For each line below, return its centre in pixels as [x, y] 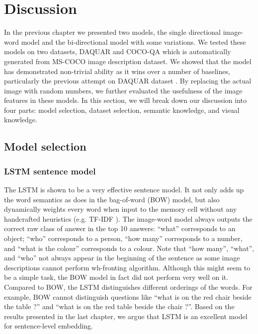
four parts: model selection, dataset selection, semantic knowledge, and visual [122, 110]
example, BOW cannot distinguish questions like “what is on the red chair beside [128, 296]
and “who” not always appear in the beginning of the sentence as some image [122, 258]
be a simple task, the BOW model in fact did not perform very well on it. [116, 277]
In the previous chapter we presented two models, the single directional [112, 32]
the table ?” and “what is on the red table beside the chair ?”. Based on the [119, 306]
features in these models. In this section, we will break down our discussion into [125, 100]
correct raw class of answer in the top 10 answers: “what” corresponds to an [120, 228]
